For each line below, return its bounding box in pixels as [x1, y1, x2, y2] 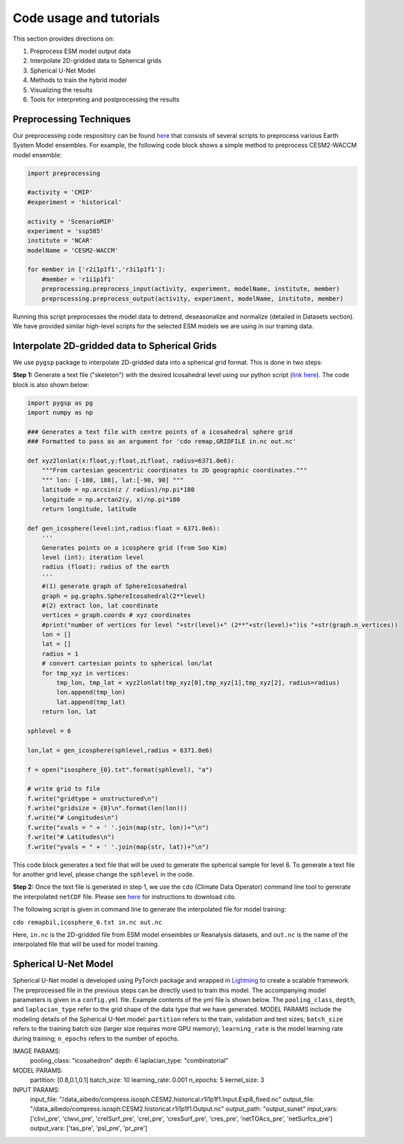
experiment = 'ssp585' [27, 227, 104, 234]
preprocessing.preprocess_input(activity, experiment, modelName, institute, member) [41, 285, 341, 293]
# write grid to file [27, 785, 101, 793]
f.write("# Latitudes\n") [27, 833, 115, 841]
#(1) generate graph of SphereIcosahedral [41, 583, 188, 590]
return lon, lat [41, 708, 97, 716]
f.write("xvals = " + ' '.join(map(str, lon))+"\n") [27, 823, 210, 831]
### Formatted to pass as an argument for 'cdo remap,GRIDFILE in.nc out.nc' [27, 438, 296, 445]
